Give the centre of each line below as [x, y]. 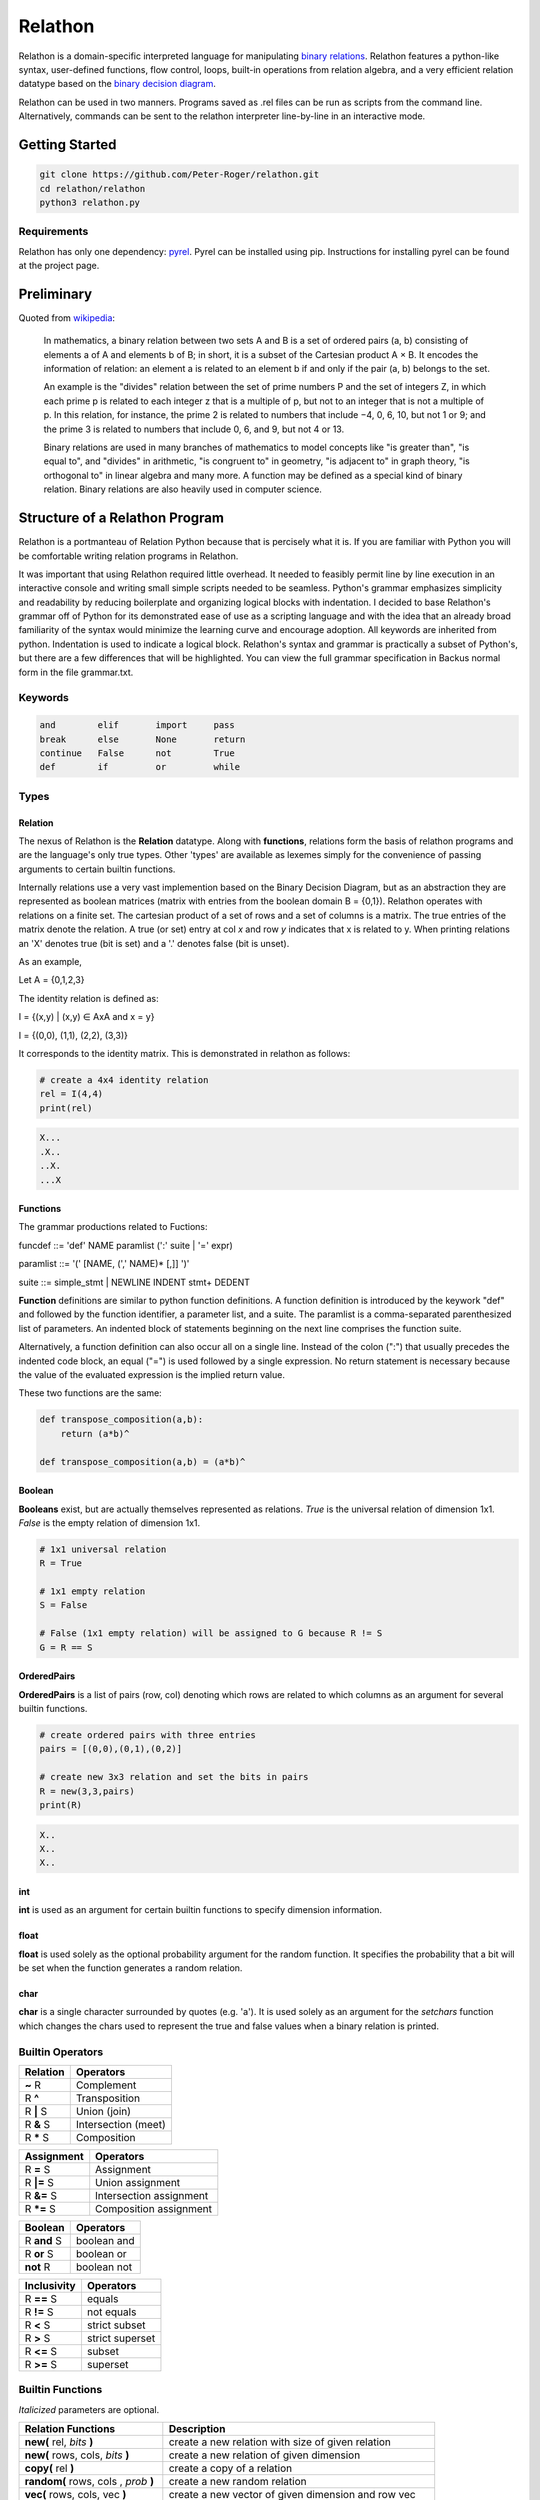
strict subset [116, 2325]
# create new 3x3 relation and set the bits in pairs [174, 1777]
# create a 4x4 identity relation [124, 1079]
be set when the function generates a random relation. [130, 1968]
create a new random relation [237, 2482]
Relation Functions [70, 2429]
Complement [106, 2085]
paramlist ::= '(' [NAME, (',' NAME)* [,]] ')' [104, 1264]
